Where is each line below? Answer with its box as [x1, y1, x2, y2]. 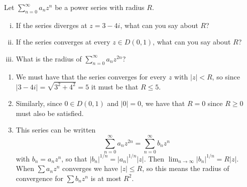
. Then [144, 153, 165, 163]
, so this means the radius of [142, 163, 229, 173]
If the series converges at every [16, 36, 110, 47]
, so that [61, 153, 87, 163]
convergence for [16, 172, 63, 183]
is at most [90, 172, 121, 183]
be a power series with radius [55, 2, 145, 12]
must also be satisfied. [16, 107, 84, 118]
